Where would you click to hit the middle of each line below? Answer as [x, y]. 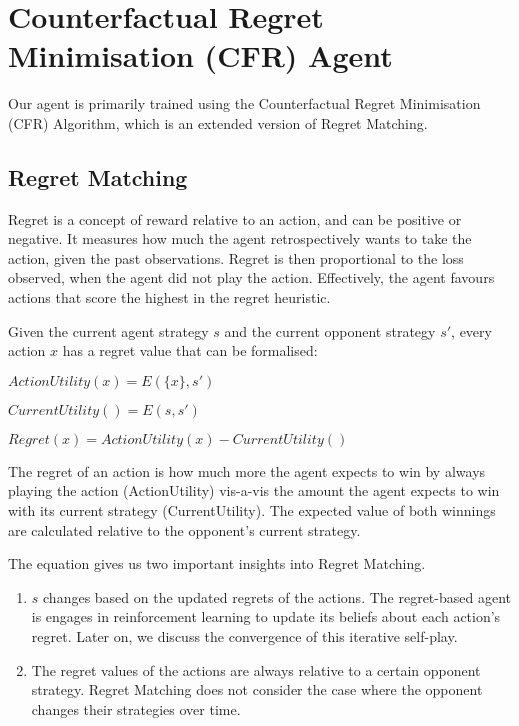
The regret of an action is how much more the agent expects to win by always [247, 470]
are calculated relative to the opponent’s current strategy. [184, 529]
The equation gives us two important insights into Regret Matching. [217, 563]
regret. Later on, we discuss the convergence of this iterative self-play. [244, 636]
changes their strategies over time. [136, 708]
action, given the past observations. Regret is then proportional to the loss [236, 257]
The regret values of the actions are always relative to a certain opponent [256, 669]
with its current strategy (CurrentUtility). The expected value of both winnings [252, 510]
